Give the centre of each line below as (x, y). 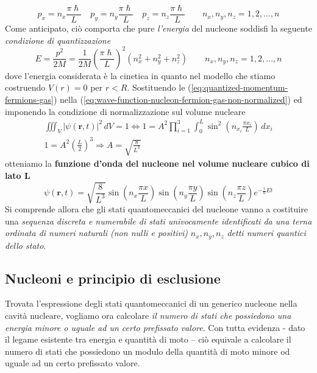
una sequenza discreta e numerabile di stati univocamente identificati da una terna (158, 221)
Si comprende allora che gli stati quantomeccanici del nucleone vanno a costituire (156, 208)
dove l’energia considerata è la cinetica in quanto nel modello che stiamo (140, 75)
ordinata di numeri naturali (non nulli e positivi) (97, 233)
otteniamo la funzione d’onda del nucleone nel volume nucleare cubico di (157, 163)
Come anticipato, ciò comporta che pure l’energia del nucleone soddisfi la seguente (158, 28)
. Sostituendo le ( (159, 87)
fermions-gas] (29, 99)
